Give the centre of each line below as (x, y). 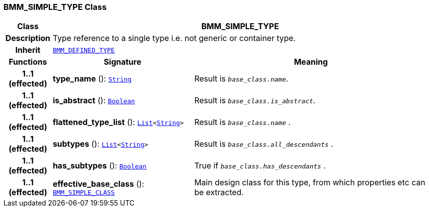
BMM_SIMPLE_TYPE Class (55, 7)
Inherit (28, 50)
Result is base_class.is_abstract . (255, 101)
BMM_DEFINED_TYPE (84, 50)
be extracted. (219, 192)
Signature (122, 62)
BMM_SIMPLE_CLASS (84, 192)
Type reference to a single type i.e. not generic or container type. (174, 38)
